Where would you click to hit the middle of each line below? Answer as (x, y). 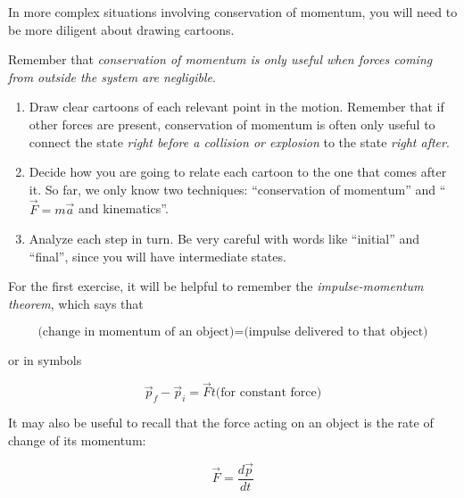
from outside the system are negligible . (112, 76)
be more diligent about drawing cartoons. (121, 29)
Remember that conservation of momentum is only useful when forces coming (220, 59)
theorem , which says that (76, 303)
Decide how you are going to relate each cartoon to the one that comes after (238, 172)
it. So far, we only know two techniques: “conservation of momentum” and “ (237, 189)
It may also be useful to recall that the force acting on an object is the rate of (221, 423)
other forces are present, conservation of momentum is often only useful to (232, 124)
